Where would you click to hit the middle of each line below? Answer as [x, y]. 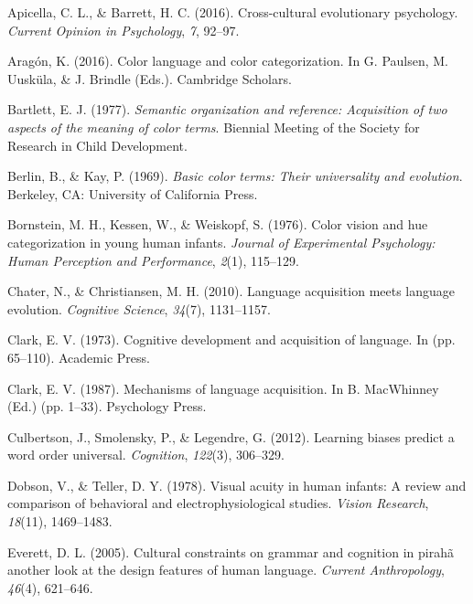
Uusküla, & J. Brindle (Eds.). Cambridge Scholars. [150, 78]
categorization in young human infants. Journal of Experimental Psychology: [221, 242]
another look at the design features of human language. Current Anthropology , [226, 570]
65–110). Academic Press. [79, 357]
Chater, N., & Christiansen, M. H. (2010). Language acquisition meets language [231, 291]
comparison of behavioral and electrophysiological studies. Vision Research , [218, 503]
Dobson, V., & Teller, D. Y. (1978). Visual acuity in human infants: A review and [237, 485]
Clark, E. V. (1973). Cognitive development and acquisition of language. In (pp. [231, 339]
